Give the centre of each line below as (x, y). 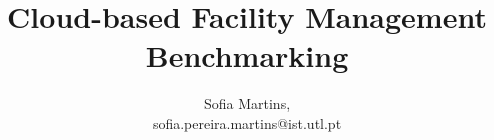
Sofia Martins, (247, 103)
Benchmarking (247, 55)
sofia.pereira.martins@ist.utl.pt (247, 122)
